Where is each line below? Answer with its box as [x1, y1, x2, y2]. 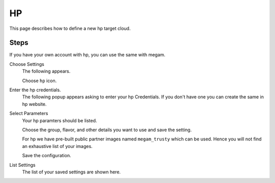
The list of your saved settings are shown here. [22, 169, 121, 175]
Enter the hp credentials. [9, 87, 61, 93]
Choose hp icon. [22, 78, 57, 84]
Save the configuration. [22, 153, 71, 159]
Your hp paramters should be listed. [22, 117, 97, 124]
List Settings [9, 162, 36, 168]
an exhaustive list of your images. [22, 143, 93, 149]
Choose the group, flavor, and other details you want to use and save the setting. [22, 127, 192, 133]
